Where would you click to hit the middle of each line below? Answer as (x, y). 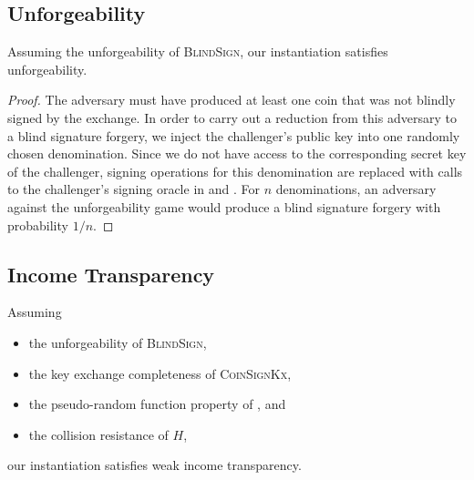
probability (38, 225)
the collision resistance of (98, 434)
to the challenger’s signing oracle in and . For (134, 189)
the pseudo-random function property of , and (157, 404)
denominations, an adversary (356, 189)
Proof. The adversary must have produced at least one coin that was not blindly (232, 100)
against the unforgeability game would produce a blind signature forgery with (224, 206)
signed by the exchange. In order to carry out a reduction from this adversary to (232, 117)
